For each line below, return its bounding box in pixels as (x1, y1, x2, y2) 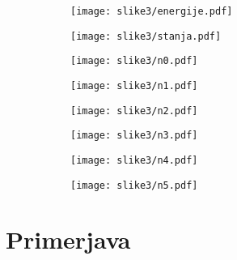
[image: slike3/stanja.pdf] (70, 30, 222, 42)
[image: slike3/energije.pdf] (70, 6, 233, 17)
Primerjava (6, 223, 131, 256)
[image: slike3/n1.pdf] (70, 79, 198, 92)
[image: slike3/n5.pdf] (70, 179, 198, 191)
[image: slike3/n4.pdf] (70, 154, 198, 166)
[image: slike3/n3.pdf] (70, 130, 198, 142)
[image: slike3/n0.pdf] (70, 55, 198, 67)
